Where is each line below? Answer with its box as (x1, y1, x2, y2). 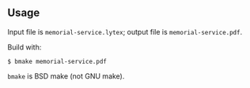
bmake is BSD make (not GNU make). (7, 71, 125, 81)
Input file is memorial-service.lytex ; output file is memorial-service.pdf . (7, 27, 243, 36)
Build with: (7, 42, 42, 52)
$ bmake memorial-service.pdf (7, 57, 108, 65)
